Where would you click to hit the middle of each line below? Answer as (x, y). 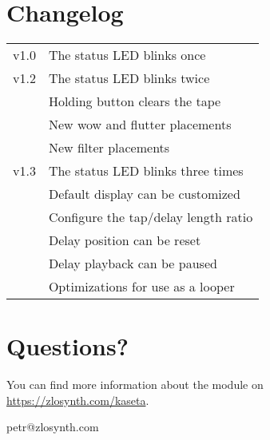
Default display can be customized (144, 194)
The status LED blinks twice (129, 78)
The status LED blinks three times (146, 171)
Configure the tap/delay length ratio (151, 217)
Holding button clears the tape (135, 101)
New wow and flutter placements (140, 125)
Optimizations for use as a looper (141, 287)
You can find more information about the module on (135, 385)
